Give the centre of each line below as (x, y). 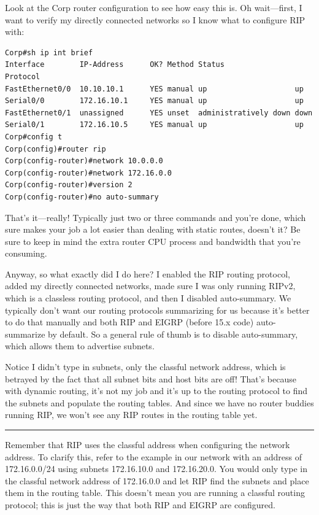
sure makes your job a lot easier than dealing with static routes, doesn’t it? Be (153, 229)
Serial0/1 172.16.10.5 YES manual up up (154, 125)
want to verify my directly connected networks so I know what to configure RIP (155, 19)
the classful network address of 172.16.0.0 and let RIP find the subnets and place (157, 480)
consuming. (26, 253)
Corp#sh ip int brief (49, 52)
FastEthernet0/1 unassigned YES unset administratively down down (159, 113)
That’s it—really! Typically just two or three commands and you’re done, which (156, 217)
